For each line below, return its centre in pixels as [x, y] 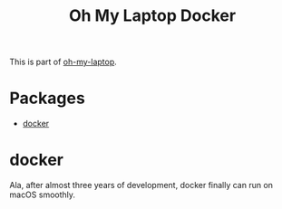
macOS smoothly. [42, 195]
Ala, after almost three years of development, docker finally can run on [141, 185]
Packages [48, 98]
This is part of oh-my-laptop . [63, 62]
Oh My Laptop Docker [152, 16]
